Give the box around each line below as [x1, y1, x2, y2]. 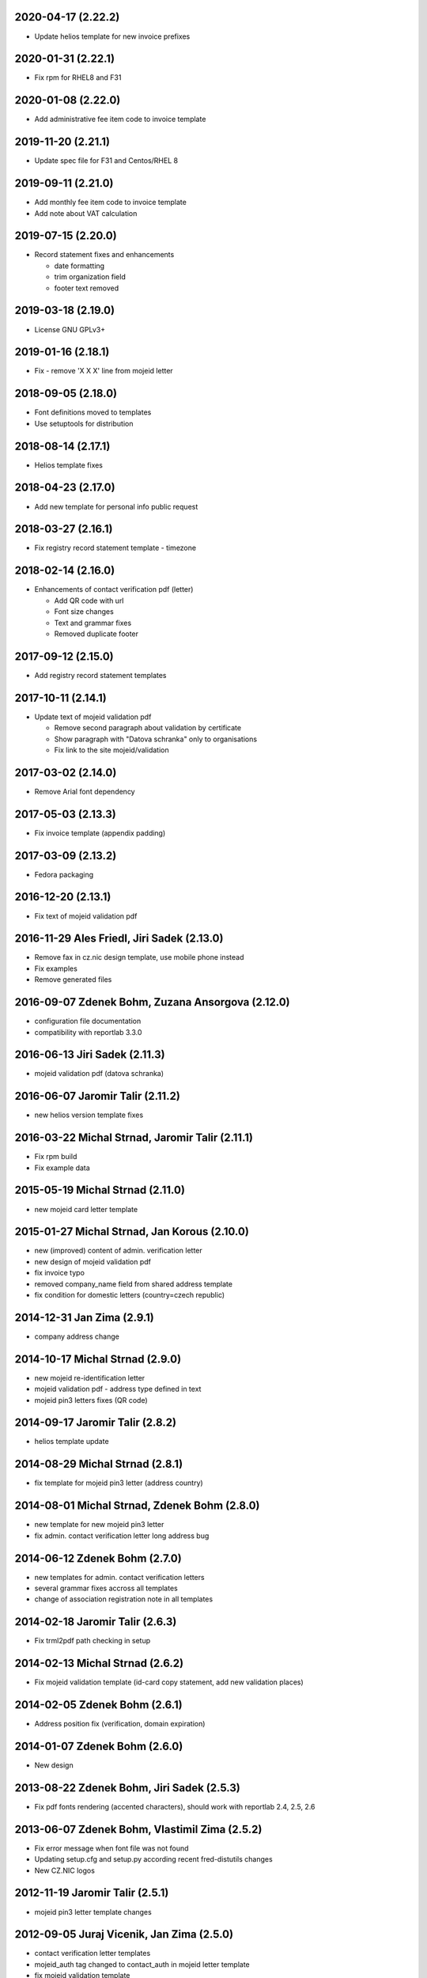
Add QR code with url [54, 596, 124, 605]
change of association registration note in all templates [34, 1594, 213, 1604]
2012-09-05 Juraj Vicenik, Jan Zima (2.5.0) [14, 1927, 233, 1942]
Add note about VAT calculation [34, 208, 138, 218]
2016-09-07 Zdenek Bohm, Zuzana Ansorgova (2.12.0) [14, 995, 290, 1009]
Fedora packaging [34, 870, 94, 879]
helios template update [34, 1437, 110, 1446]
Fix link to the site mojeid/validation [54, 745, 169, 755]
